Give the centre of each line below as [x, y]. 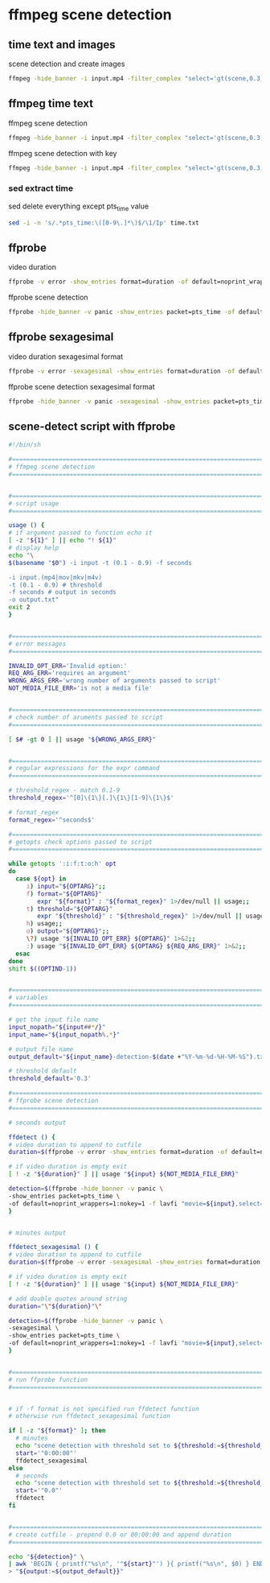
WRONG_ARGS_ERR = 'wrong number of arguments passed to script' [115, 681]
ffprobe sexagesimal [61, 337]
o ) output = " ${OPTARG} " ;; [68, 931]
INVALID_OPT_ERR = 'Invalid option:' [68, 666]
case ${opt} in [41, 879]
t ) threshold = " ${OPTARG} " [70, 909]
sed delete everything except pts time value [79, 207]
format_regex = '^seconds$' [51, 820]
